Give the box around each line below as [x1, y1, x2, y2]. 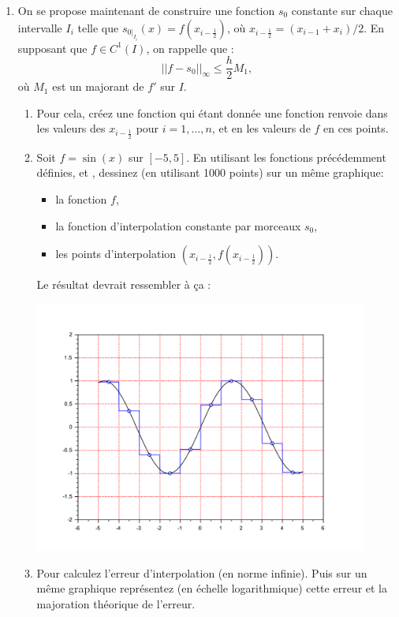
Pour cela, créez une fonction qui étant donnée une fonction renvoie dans [36, 104, 388, 121]
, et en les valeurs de [211, 120, 311, 136]
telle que [77, 19, 119, 36]
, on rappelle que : [146, 39, 234, 56]
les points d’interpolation [55, 245, 177, 262]
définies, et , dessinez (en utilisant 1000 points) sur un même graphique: [36, 164, 384, 181]
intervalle [17, 19, 62, 36]
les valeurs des [36, 120, 106, 136]
